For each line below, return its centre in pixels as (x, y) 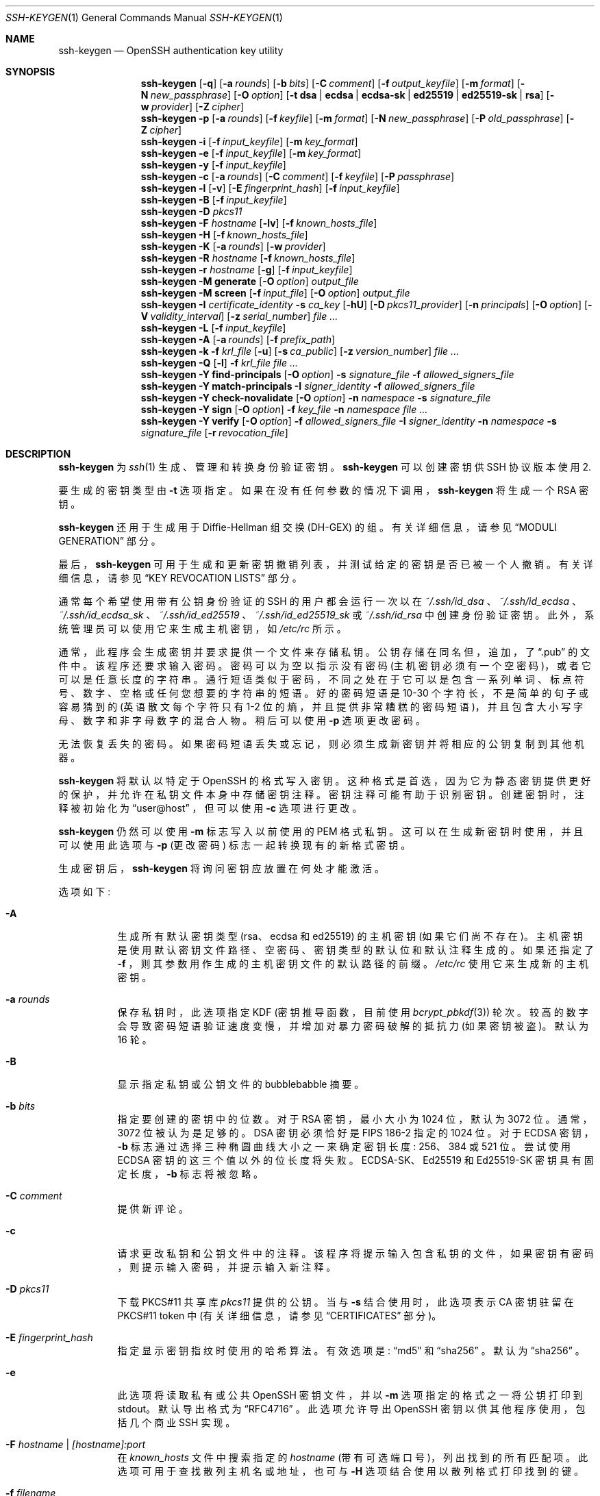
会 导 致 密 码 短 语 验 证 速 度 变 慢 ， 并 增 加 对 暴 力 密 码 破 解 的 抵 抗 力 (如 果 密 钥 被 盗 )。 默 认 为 (353, 1026)
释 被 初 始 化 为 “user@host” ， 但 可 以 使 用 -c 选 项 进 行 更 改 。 (210, 808)
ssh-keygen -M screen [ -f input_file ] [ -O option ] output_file (275, 293)
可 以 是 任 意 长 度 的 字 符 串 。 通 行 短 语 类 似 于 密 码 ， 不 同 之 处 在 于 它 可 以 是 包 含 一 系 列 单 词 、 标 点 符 (321, 679)
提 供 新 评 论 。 (153, 1209)
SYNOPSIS (30, 72)
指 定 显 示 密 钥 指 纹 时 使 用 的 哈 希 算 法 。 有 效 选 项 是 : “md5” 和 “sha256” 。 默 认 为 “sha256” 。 (351, 1350)
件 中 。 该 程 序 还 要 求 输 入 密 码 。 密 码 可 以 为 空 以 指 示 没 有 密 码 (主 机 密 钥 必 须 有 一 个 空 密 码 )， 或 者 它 (325, 665)
